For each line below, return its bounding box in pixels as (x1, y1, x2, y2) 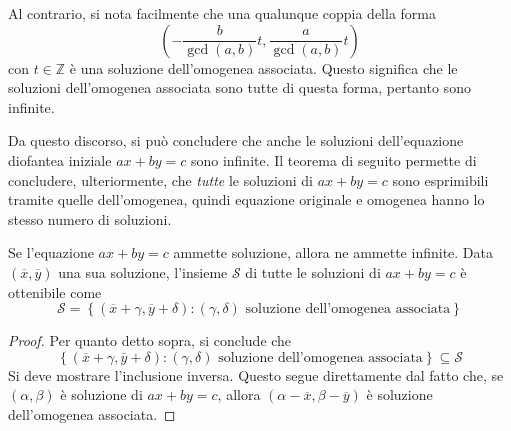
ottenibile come (8, 281, 102, 302)
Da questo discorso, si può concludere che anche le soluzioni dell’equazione (8, 130, 464, 151)
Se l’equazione (8, 242, 94, 263)
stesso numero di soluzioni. (8, 208, 172, 229)
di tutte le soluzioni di (245, 261, 381, 282)
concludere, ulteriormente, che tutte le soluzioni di (8, 169, 313, 190)
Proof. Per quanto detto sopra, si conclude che (8, 330, 292, 351)
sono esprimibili (392, 169, 489, 190)
